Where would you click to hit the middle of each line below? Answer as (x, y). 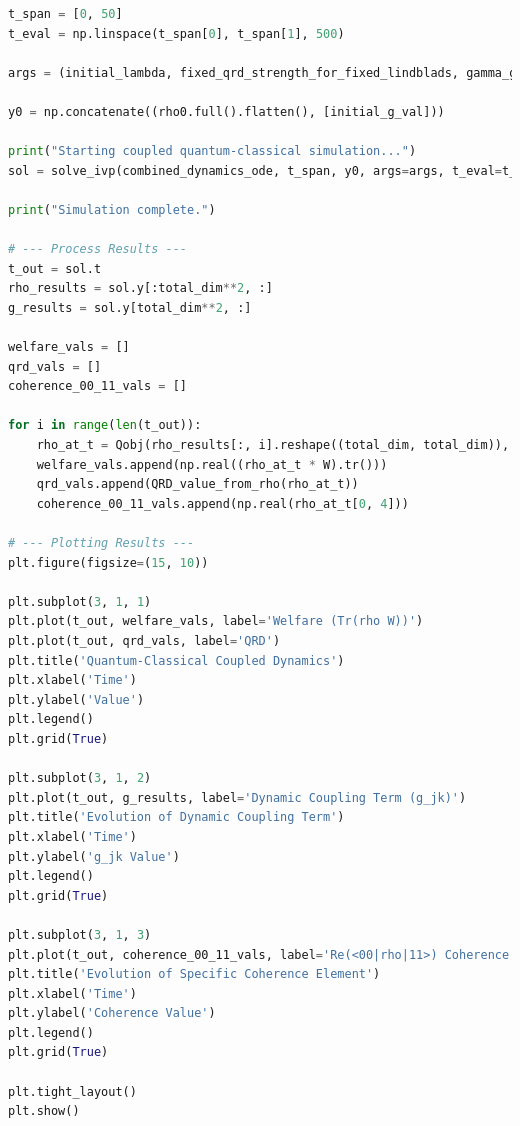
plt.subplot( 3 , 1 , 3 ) (80, 934)
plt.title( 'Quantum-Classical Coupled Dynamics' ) (176, 660)
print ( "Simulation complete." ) (112, 209)
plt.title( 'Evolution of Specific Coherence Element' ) (194, 974)
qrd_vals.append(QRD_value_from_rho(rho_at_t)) (197, 484)
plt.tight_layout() (72, 1091)
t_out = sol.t (55, 268)
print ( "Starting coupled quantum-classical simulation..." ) (212, 151)
